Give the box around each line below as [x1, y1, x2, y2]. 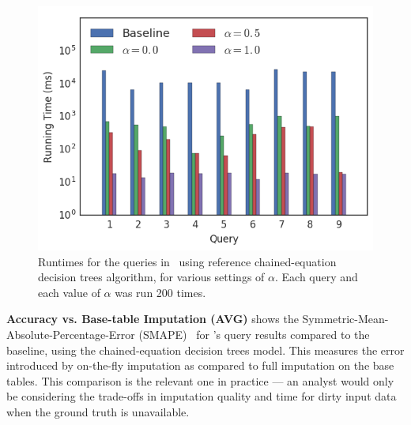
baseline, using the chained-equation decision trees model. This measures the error [6, 341, 405, 358]
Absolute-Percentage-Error [6, 325, 135, 342]
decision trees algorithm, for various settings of [38, 269, 265, 285]
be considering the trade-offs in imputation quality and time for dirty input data [6, 388, 397, 404]
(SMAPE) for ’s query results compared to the [138, 325, 370, 342]
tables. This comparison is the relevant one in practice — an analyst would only [6, 372, 394, 389]
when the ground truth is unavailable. [6, 403, 190, 419]
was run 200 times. [115, 284, 206, 300]
